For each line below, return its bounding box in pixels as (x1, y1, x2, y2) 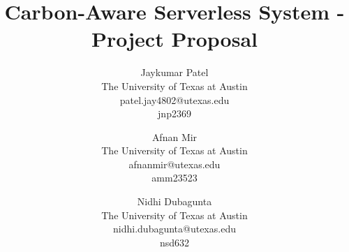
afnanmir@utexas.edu (128, 156, 221, 171)
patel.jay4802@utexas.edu (119, 92, 230, 107)
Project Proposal (91, 24, 258, 53)
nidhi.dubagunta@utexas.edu (113, 221, 236, 236)
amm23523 (151, 170, 198, 185)
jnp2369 (158, 106, 191, 121)
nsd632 (159, 235, 190, 249)
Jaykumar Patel (140, 65, 209, 80)
